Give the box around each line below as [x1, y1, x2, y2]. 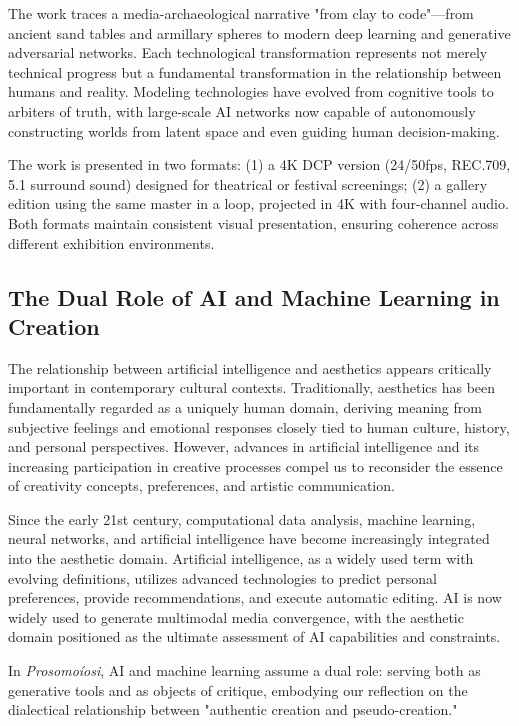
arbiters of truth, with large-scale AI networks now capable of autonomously [8, 100, 476, 121]
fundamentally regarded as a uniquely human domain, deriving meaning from [8, 396, 482, 417]
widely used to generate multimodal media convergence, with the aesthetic [8, 606, 464, 627]
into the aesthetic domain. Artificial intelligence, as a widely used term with [8, 548, 474, 569]
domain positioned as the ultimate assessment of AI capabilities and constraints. [8, 626, 501, 647]
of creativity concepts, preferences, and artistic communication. [8, 475, 395, 496]
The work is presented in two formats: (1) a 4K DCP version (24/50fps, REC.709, [8, 154, 511, 175]
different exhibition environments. [8, 232, 215, 253]
